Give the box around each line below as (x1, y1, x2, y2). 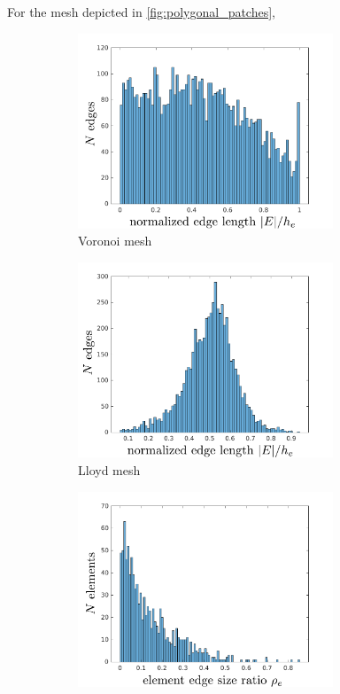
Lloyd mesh (78, 461, 141, 479)
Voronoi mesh (78, 231, 152, 250)
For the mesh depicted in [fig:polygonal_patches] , (7, 3, 275, 20)
